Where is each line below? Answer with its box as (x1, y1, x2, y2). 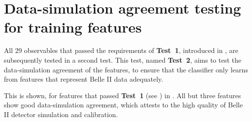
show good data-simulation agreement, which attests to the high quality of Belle (4, 100, 243, 110)
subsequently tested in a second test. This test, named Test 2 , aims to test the (4, 54, 241, 65)
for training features (4, 17, 142, 37)
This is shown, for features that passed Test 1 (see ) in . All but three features (4, 90, 241, 100)
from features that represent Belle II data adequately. (4, 74, 163, 84)
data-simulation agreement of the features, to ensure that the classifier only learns (4, 64, 248, 74)
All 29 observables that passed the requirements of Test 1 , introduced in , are (4, 45, 238, 55)
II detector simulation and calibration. (4, 109, 118, 119)
